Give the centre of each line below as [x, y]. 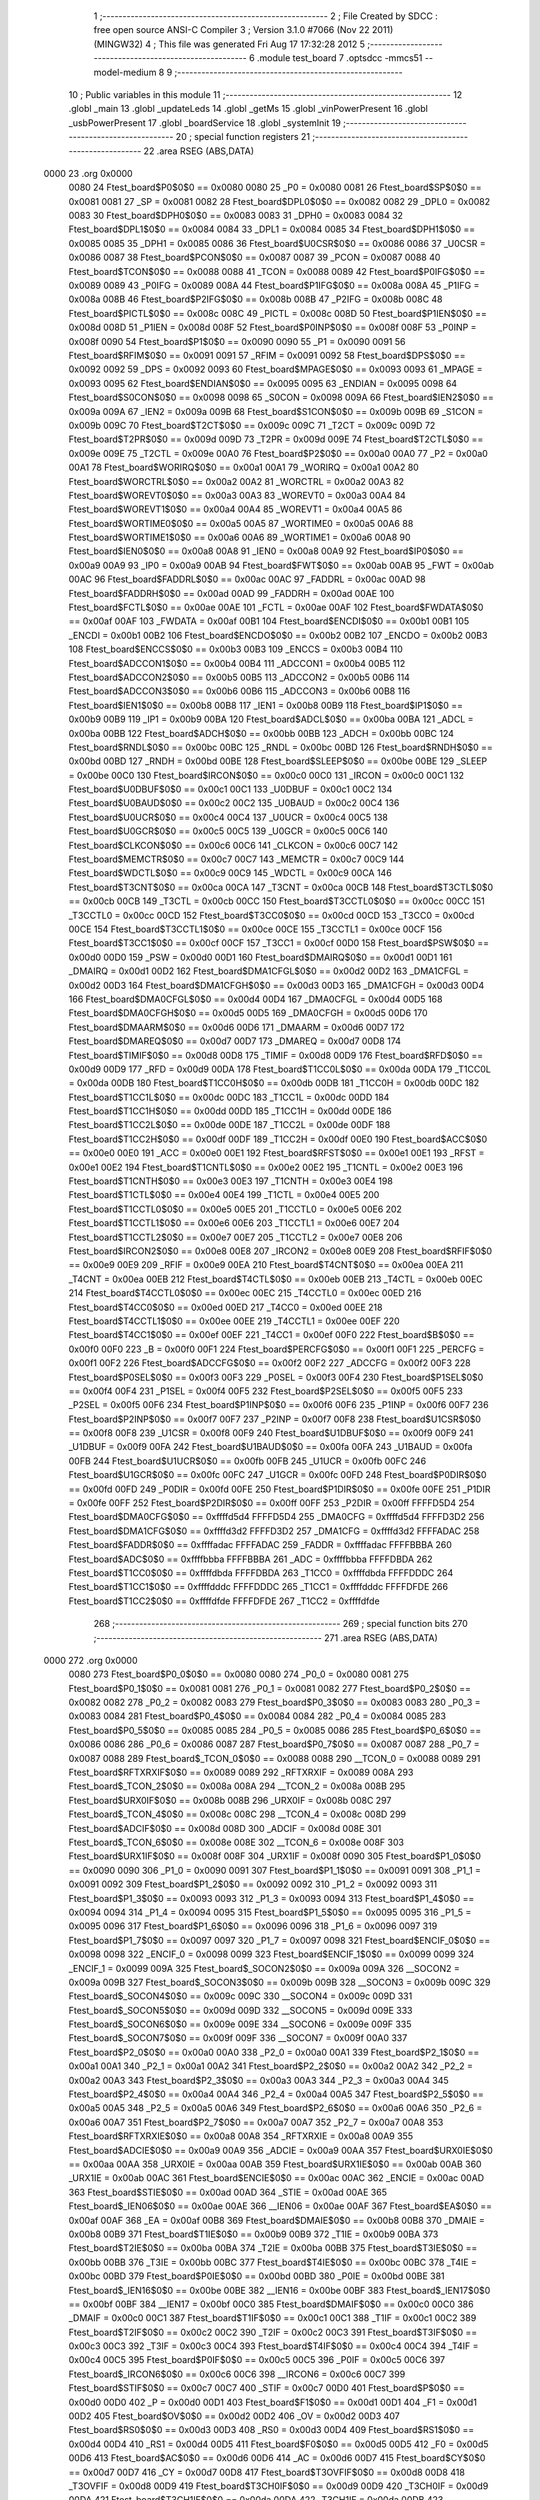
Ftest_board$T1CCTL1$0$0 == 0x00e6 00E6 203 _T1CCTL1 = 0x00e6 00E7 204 [234, 1223]
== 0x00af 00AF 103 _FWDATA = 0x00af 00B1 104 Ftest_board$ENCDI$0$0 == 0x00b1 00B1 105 [269, 621]
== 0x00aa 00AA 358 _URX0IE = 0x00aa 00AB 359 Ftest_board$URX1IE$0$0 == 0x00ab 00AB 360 [275, 2164]
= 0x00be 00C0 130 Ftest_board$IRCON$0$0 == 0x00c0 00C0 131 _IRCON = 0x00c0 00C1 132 [266, 775]
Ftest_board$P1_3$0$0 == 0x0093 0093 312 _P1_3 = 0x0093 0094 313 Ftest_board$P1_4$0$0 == [271, 1898]
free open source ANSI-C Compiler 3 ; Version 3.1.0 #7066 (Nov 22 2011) [243, 30]
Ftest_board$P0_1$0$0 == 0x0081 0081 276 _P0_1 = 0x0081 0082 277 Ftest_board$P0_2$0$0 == [270, 1688]
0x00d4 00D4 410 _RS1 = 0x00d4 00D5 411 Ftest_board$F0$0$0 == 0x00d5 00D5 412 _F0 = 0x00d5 [278, 2444]
